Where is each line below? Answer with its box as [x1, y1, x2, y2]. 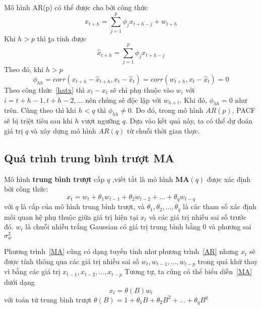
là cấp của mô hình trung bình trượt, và [21, 201, 145, 212]
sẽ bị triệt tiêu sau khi [4, 115, 73, 126]
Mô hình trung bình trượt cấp [4, 173, 105, 184]
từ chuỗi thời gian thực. [127, 125, 200, 136]
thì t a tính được [37, 33, 87, 43]
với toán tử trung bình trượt [4, 294, 92, 304]
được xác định [207, 173, 251, 184]
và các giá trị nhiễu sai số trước [149, 211, 246, 222]
